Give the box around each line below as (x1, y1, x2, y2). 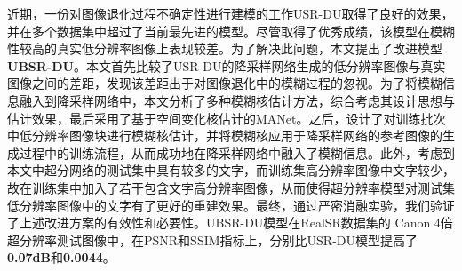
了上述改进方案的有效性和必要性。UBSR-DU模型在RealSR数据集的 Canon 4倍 (7, 213, 453, 232)
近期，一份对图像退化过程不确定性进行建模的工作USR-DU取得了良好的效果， (7, 4, 454, 22)
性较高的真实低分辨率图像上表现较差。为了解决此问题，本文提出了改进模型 (7, 39, 442, 58)
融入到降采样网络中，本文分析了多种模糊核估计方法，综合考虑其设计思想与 (19, 91, 455, 109)
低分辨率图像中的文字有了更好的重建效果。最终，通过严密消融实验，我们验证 (7, 195, 455, 214)
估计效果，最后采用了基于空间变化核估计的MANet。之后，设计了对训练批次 (7, 108, 446, 127)
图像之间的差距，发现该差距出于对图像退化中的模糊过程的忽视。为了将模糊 (7, 74, 442, 92)
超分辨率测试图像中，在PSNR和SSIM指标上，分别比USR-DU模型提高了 (7, 230, 418, 249)
